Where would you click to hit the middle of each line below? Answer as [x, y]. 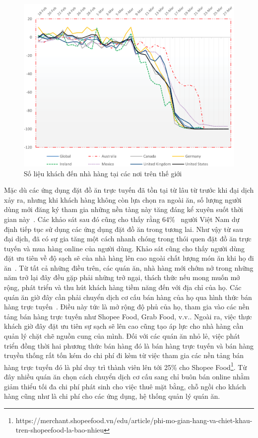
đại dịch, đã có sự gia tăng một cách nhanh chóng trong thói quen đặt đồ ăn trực [128, 239]
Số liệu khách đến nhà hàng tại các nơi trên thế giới [103, 173]
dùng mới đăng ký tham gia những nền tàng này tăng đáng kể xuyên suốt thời [124, 209]
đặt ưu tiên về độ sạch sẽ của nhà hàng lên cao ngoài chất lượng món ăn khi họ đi [129, 258]
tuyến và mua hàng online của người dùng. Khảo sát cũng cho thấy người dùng [125, 248]
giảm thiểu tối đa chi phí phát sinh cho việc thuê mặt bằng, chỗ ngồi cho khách [125, 386]
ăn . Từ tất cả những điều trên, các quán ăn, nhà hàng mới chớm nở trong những [129, 267]
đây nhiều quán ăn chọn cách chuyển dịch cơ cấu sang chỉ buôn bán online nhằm [127, 377]
